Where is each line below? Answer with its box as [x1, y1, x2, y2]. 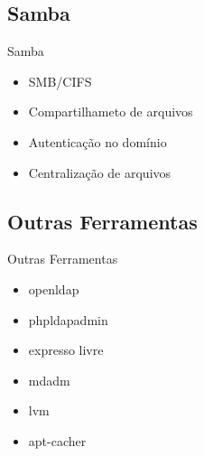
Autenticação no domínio [28, 132, 167, 151]
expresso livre [28, 340, 104, 359]
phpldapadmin [28, 310, 108, 329]
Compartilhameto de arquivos [28, 102, 193, 121]
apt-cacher [28, 431, 87, 450]
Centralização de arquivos [28, 163, 172, 181]
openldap [28, 279, 79, 298]
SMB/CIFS [28, 71, 92, 90]
